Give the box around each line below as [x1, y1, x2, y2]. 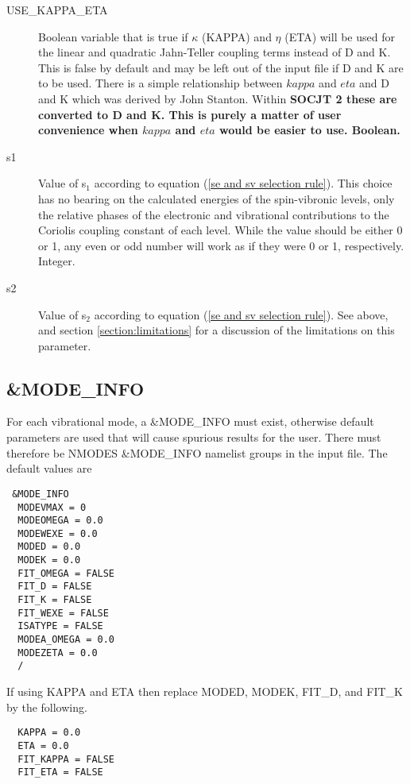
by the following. [6, 698, 87, 715]
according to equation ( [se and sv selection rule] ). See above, [94, 306, 389, 322]
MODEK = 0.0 [17, 554, 81, 566]
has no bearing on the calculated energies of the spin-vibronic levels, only [38, 190, 395, 207]
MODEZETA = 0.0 [17, 647, 98, 658]
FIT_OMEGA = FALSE [17, 567, 115, 579]
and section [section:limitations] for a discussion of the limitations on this [38, 322, 395, 338]
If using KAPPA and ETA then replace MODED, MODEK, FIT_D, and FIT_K [6, 683, 403, 700]
